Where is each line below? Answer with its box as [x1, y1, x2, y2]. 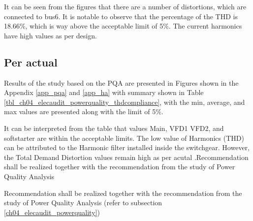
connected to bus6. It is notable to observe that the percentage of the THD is [4, 11, 238, 21]
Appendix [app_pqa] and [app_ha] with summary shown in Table [4, 87, 204, 97]
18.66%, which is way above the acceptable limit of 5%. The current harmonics [4, 21, 242, 31]
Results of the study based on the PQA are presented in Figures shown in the [4, 77, 239, 88]
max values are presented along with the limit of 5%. [4, 106, 163, 117]
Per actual [4, 54, 58, 69]
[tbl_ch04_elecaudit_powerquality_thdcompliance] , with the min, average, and [4, 96, 245, 107]
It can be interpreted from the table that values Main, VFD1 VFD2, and [4, 123, 224, 133]
